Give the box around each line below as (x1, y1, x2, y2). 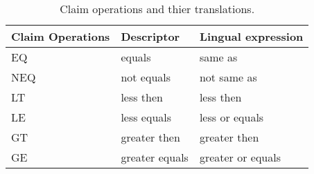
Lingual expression (199, 28, 304, 44)
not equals (121, 69, 171, 85)
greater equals (121, 149, 189, 165)
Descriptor (121, 28, 180, 44)
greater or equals (199, 149, 281, 165)
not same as (199, 69, 257, 85)
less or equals (199, 109, 264, 125)
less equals (121, 109, 172, 125)
